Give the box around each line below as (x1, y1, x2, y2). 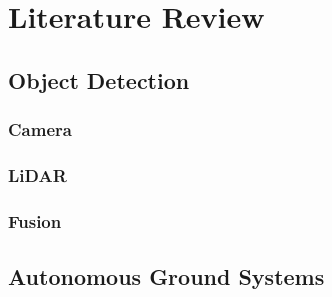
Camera (8, 117, 72, 142)
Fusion (8, 208, 62, 233)
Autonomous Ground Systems (8, 261, 325, 292)
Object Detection (8, 64, 190, 95)
